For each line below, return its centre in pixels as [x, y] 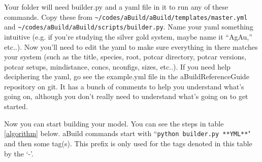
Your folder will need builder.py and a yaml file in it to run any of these [116, 7]
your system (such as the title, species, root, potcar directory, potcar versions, [125, 57]
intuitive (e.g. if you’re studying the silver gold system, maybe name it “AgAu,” [128, 36]
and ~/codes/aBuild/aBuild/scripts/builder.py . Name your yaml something [129, 27]
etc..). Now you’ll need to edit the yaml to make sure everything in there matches [131, 46]
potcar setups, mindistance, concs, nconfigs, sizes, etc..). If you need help [117, 66]
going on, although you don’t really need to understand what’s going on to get [126, 96]
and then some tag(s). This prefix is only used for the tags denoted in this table [128, 143]
